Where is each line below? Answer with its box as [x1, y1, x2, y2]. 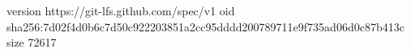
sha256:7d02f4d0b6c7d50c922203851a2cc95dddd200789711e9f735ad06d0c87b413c [6, 18, 405, 35]
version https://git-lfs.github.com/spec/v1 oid [6, 2, 235, 18]
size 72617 [6, 34, 57, 51]
